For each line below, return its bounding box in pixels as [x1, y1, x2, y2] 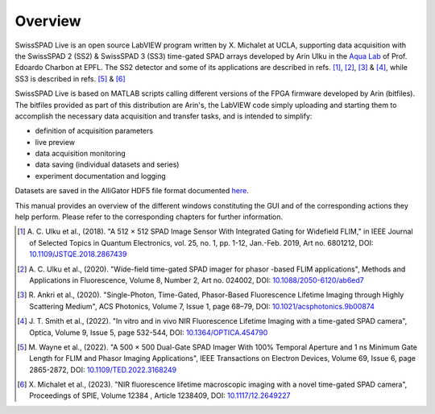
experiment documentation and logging [35, 171, 167, 180]
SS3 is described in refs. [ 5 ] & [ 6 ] [14, 73, 126, 84]
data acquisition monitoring [35, 149, 126, 159]
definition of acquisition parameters [35, 126, 153, 136]
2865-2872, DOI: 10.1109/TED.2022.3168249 [29, 365, 177, 375]
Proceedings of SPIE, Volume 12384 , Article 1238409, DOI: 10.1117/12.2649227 [29, 391, 291, 400]
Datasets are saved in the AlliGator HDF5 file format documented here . [14, 186, 249, 196]
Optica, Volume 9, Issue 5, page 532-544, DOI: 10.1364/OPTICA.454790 [29, 327, 268, 337]
